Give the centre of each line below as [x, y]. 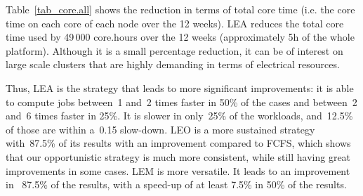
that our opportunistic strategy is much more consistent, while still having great [178, 156]
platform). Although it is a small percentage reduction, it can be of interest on [174, 50]
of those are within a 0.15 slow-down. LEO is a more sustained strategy [160, 129]
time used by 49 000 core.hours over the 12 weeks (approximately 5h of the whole [180, 37]
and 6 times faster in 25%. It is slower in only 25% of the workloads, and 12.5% [179, 116]
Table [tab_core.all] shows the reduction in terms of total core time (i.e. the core [180, 9]
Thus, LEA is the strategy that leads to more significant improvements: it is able [180, 87]
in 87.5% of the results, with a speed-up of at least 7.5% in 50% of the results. [176, 184]
